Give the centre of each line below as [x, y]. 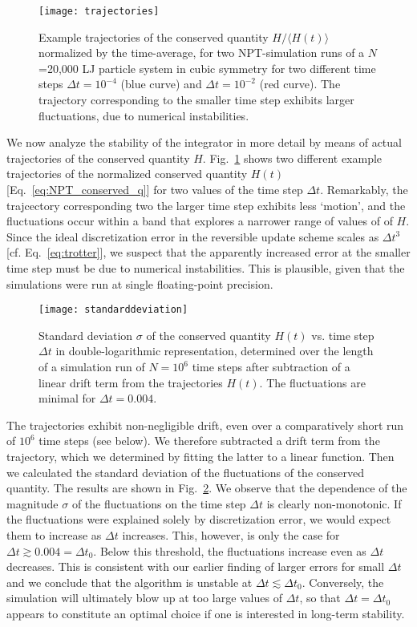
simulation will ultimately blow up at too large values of [144, 598]
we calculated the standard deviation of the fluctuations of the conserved [185, 472]
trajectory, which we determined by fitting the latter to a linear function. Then [200, 456]
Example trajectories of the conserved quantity [154, 36]
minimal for [67, 398]
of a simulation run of [92, 366]
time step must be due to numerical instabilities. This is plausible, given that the [206, 267]
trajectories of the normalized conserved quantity [127, 174]
